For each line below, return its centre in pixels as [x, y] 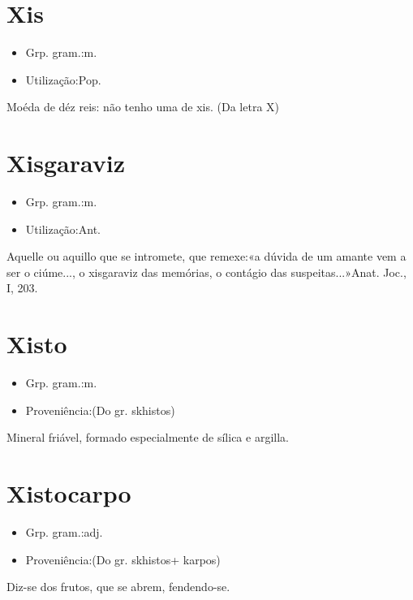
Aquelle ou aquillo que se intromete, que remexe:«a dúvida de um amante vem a [206, 256]
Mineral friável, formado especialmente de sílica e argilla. [148, 437]
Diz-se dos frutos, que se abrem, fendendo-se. [118, 587]
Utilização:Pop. [63, 79]
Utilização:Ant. [63, 229]
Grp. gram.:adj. [64, 532]
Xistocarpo [69, 493]
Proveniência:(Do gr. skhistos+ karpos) [123, 559]
